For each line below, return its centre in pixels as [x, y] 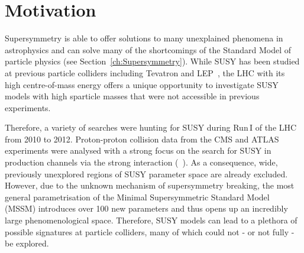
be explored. [27, 243]
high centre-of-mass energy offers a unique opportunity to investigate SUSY [142, 84]
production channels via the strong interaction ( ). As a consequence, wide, [141, 162]
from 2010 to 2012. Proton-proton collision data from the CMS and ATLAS [142, 139]
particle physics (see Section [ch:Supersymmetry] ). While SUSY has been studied [152, 61]
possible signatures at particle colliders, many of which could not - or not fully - [150, 231]
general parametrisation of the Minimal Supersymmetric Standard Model [137, 197]
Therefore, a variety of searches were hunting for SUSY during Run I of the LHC [151, 127]
